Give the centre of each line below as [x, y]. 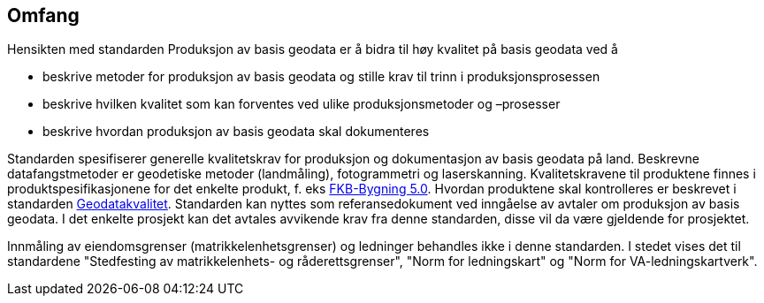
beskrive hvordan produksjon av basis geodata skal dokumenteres [236, 132]
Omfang [43, 15]
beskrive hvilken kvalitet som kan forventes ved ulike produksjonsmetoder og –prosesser [302, 104]
